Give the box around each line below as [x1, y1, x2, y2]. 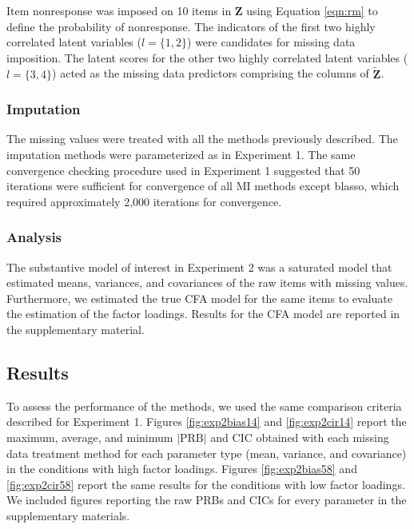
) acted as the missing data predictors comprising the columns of [52, 65, 369, 82]
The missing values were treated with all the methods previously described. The [6, 130, 398, 147]
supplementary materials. [6, 507, 130, 523]
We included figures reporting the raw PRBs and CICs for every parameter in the [6, 491, 407, 508]
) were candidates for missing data [187, 34, 356, 50]
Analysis [6, 227, 62, 247]
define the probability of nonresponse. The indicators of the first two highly [6, 18, 376, 34]
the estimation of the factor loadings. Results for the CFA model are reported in [6, 305, 400, 322]
